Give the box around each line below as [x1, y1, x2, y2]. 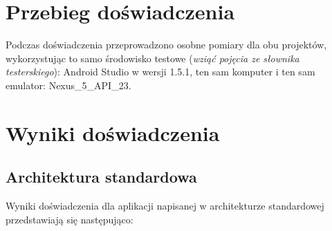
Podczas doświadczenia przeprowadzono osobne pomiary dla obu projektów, [6, 37, 327, 52]
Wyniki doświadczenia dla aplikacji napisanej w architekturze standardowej [6, 198, 324, 213]
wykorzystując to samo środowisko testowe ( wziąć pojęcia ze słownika [6, 50, 299, 65]
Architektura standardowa [6, 166, 197, 187]
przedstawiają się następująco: [6, 212, 133, 226]
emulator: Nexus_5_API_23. [6, 77, 131, 92]
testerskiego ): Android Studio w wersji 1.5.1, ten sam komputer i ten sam [6, 64, 315, 79]
